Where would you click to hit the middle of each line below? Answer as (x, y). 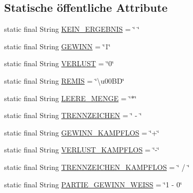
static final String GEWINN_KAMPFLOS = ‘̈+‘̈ (82, 132)
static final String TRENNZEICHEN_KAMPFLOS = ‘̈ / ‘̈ (97, 167)
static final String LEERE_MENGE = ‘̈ (68, 98)
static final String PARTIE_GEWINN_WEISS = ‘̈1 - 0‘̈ (93, 184)
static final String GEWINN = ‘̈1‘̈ (57, 46)
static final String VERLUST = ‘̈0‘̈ (59, 63)
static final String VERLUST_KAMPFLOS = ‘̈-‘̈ (82, 150)
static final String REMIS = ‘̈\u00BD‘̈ (64, 80)
